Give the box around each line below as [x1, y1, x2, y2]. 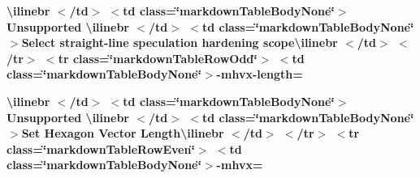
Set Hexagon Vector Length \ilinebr [21, 125, 224, 142]
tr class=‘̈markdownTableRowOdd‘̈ [58, 49, 258, 66]
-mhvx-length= [216, 66, 303, 83]
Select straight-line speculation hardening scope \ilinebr [21, 34, 338, 51]
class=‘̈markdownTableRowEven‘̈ [6, 140, 195, 157]
